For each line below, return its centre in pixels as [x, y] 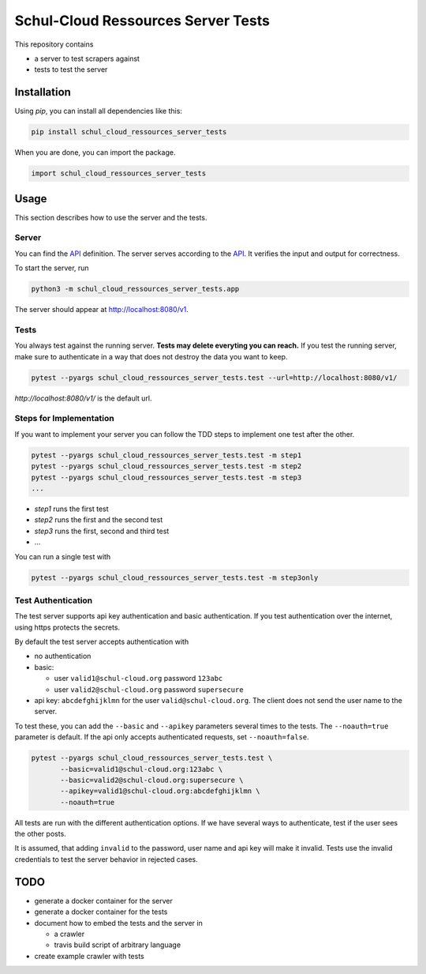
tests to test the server [71, 70]
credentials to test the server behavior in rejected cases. [106, 859]
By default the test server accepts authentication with [102, 642]
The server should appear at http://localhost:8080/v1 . [102, 310]
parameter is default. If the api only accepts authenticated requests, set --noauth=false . [162, 737]
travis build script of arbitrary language [118, 945]
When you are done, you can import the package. [95, 152]
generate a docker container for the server [103, 901]
